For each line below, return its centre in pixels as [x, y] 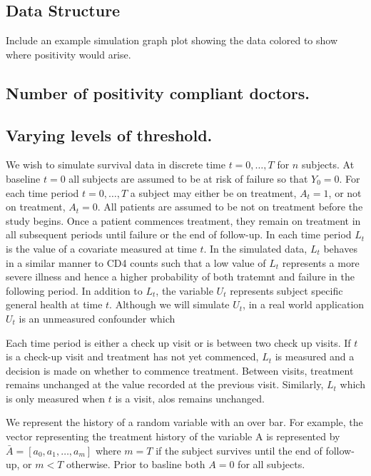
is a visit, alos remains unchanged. [190, 398]
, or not [345, 192]
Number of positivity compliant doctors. [158, 92]
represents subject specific [286, 290]
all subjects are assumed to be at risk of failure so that [188, 178]
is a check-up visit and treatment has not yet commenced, [132, 356]
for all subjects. [271, 464]
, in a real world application [304, 304]
